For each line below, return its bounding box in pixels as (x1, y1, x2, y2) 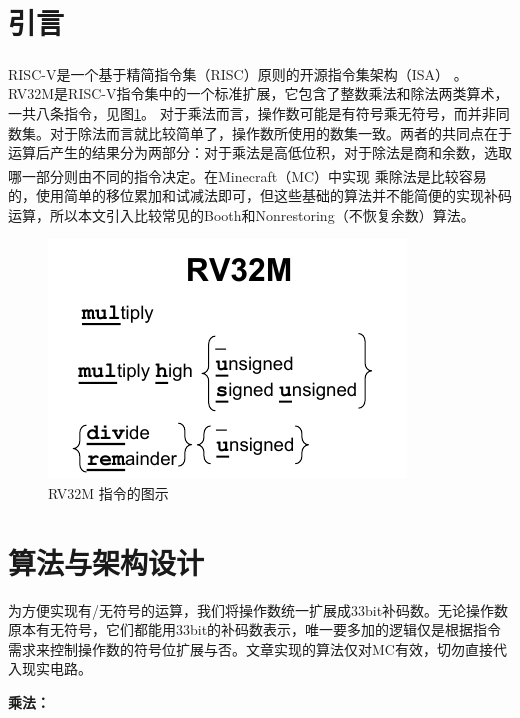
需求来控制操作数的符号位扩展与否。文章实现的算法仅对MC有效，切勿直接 (8, 638, 493, 659)
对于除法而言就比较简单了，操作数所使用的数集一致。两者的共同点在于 (49, 122, 512, 143)
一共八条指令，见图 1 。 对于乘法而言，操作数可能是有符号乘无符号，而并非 (8, 102, 496, 123)
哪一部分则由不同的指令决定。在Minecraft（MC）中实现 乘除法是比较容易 (8, 165, 487, 186)
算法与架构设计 (8, 541, 205, 582)
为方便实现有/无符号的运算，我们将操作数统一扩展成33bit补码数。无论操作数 (8, 599, 509, 620)
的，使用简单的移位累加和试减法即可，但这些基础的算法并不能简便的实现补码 (8, 185, 512, 205)
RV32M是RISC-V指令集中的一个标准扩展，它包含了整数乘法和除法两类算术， (8, 83, 509, 104)
